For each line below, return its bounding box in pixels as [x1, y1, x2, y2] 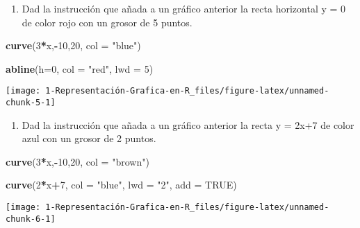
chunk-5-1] [6, 98, 56, 108]
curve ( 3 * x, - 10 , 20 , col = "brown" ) [6, 154, 149, 168]
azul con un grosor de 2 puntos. [22, 131, 156, 146]
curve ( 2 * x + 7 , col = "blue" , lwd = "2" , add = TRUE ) [6, 177, 237, 192]
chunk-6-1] [6, 213, 56, 224]
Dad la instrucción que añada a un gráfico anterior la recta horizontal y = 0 [22, 1, 346, 15]
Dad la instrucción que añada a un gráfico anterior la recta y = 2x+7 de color [22, 117, 354, 132]
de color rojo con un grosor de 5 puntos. [22, 15, 193, 29]
